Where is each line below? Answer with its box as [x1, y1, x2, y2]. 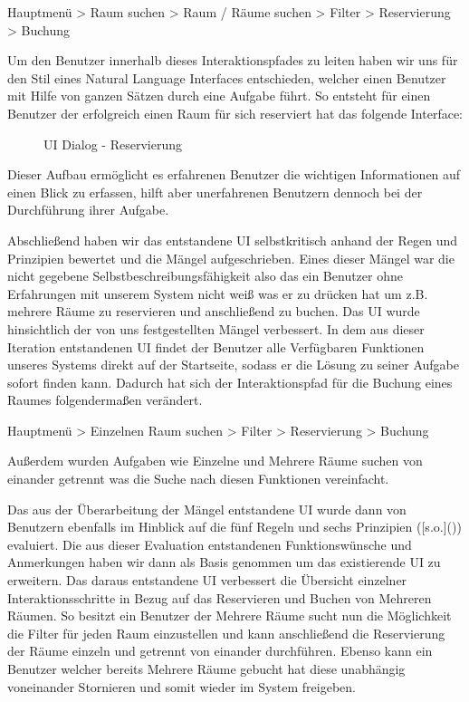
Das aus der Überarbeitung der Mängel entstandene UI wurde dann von [7, 499, 407, 518]
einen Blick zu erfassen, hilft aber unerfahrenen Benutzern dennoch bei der [7, 182, 423, 201]
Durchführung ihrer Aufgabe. [7, 200, 169, 219]
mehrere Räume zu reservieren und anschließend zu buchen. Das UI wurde [7, 302, 420, 321]
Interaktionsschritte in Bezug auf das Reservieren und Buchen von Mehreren [7, 588, 432, 607]
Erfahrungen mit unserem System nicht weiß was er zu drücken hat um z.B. [7, 284, 428, 303]
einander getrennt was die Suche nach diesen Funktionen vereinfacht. [7, 469, 389, 488]
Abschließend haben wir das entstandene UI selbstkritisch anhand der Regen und [7, 230, 458, 249]
